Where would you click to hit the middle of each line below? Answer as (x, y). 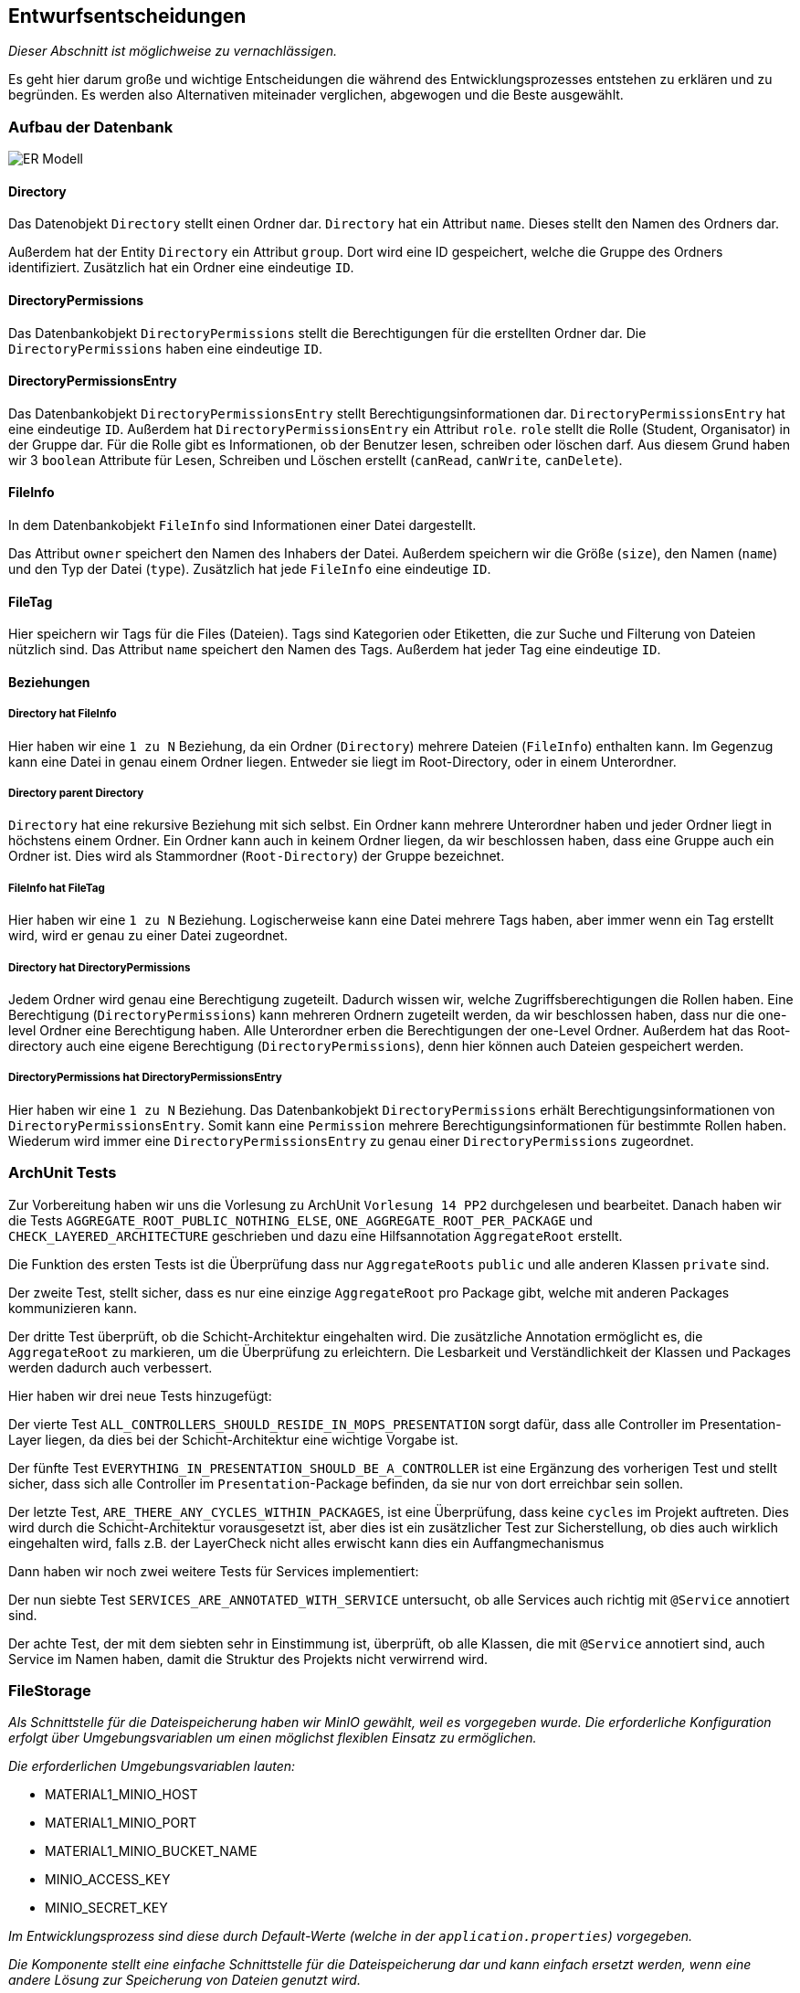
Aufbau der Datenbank (91, 127)
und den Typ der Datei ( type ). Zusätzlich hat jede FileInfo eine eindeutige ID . (250, 569)
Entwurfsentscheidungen (127, 16)
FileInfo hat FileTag (57, 888)
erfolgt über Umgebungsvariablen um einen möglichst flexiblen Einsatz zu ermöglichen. (273, 1738)
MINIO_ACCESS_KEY (108, 1880)
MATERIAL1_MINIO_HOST (121, 1795)
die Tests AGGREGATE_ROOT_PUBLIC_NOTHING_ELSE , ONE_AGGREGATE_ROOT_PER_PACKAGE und (300, 1220)
